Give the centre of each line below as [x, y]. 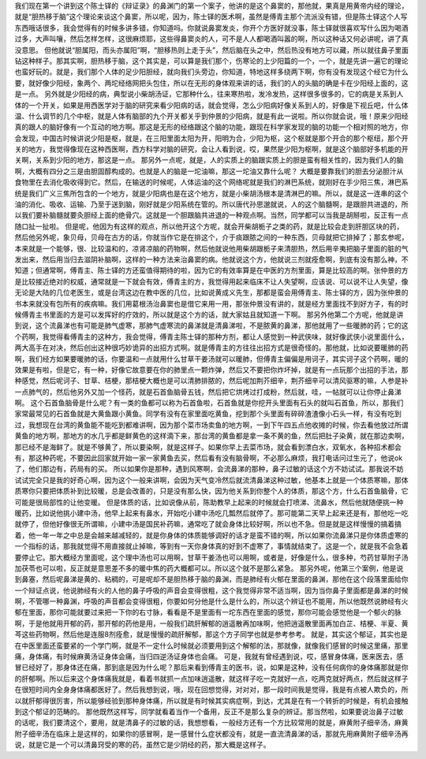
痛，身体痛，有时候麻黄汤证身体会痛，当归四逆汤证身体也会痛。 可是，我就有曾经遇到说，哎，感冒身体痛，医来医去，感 [209, 657]
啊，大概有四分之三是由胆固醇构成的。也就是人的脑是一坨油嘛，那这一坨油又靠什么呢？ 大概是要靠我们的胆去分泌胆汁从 [209, 171]
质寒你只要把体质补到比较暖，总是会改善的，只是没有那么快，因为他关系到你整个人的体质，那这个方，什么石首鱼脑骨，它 [211, 491]
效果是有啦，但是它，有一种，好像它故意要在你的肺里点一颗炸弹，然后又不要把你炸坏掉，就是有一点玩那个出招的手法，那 [211, 370]
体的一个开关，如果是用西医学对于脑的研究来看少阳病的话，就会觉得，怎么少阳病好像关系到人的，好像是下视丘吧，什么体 [211, 105]
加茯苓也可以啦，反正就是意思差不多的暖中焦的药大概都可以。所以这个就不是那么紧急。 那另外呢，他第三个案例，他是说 [209, 568]
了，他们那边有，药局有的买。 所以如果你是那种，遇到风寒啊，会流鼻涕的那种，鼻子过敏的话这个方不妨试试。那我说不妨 [209, 469]
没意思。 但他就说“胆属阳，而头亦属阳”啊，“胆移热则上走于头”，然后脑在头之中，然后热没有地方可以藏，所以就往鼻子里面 [212, 50]
